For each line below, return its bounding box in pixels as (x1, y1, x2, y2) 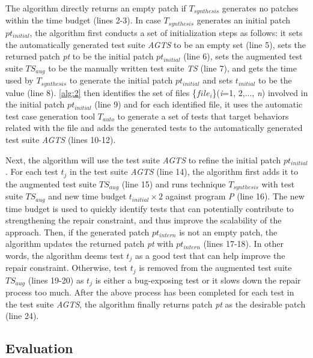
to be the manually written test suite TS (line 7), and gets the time (48, 61, 297, 74)
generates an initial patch (196, 14, 291, 26)
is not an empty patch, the (179, 225, 278, 238)
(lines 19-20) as (28, 273, 84, 286)
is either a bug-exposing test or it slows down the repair (95, 273, 301, 286)
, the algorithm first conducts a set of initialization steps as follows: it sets (29, 26, 303, 38)
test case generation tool (5, 109, 96, 122)
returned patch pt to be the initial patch (5, 50, 154, 62)
